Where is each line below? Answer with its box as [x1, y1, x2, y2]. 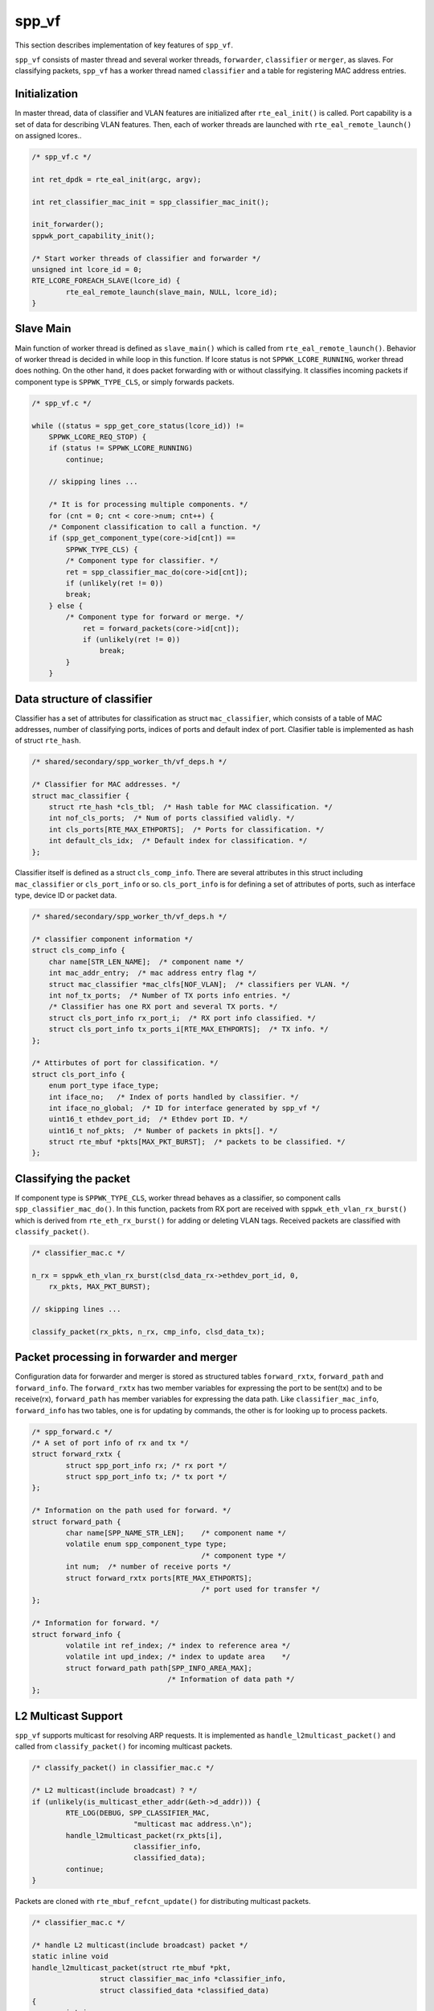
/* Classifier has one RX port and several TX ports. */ [48, 1002, 278, 1011]
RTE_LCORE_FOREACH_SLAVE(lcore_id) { [31, 276, 181, 286]
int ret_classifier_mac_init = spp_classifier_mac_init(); [31, 197, 269, 207]
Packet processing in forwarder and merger [14, 1351, 238, 1364]
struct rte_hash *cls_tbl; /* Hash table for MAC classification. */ [48, 802, 334, 812]
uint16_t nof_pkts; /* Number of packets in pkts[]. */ [48, 1126, 278, 1135]
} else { [48, 601, 84, 611]
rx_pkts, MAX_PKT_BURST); [48, 1282, 151, 1291]
